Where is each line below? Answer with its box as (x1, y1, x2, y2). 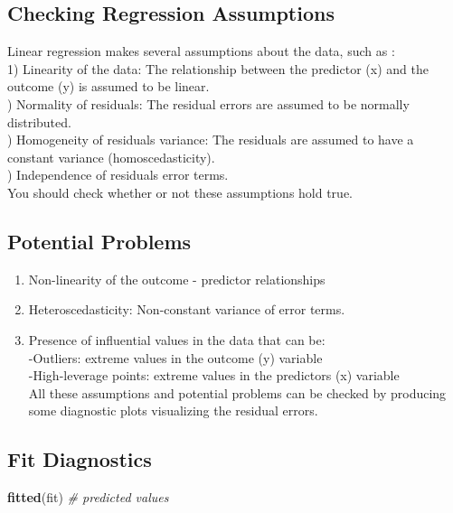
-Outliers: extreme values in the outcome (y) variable (28, 348, 323, 367)
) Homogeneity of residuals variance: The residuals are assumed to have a (7, 130, 414, 149)
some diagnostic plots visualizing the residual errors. (28, 401, 318, 420)
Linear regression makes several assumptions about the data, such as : (7, 42, 395, 61)
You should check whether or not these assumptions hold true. (7, 182, 354, 201)
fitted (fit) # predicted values (7, 488, 169, 507)
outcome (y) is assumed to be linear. (7, 77, 210, 96)
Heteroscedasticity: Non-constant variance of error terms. (28, 300, 345, 319)
